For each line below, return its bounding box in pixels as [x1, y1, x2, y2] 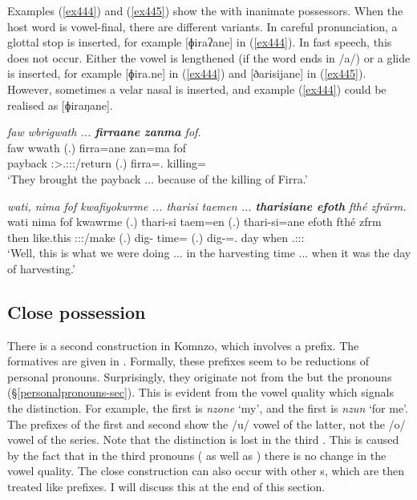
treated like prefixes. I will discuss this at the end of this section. [7, 478, 326, 495]
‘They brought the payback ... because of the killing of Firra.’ [7, 170, 308, 187]
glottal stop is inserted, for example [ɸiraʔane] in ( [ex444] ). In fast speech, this [7, 34, 392, 50]
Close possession [7, 299, 146, 324]
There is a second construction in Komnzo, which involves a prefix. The [7, 337, 359, 353]
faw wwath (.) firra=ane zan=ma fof [7, 139, 186, 155]
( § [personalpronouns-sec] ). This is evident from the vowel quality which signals [7, 384, 394, 401]
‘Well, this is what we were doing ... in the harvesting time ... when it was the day [7, 244, 411, 261]
